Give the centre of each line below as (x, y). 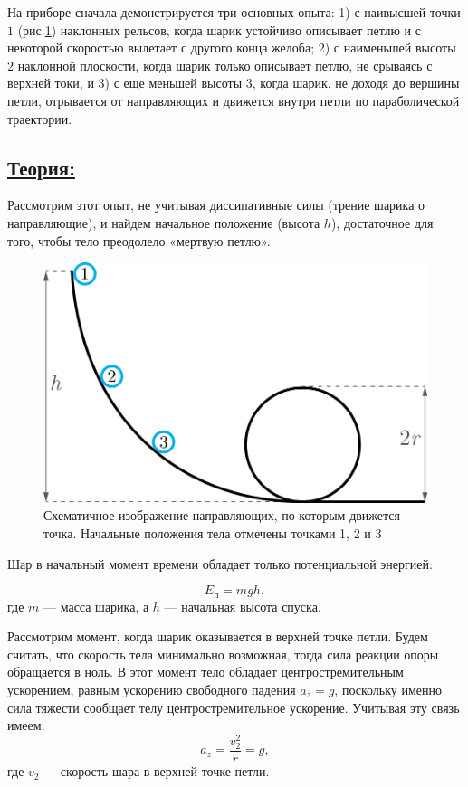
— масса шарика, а (96, 606)
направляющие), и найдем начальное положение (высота (164, 222)
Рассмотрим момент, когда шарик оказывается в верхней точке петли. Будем (218, 636)
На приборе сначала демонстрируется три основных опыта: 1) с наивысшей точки (234, 12)
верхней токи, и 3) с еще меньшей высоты (125, 83)
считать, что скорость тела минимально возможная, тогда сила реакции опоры (223, 654)
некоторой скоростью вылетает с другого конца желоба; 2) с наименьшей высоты (232, 47)
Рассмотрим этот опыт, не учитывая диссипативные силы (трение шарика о (216, 205)
